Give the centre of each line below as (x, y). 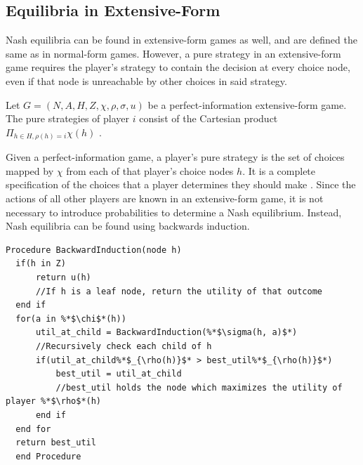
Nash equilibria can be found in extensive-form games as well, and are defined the (181, 40)
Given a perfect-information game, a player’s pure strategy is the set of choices (175, 157)
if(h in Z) (41, 264)
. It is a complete (279, 170)
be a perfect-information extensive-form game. (247, 104)
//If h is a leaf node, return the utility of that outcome (179, 291)
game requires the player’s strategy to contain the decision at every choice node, (178, 67)
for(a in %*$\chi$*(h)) (71, 319)
